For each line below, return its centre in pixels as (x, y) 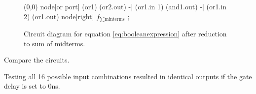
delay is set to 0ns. (32, 86)
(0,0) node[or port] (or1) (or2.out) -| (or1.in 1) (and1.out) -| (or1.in (125, 6)
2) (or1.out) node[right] (59, 16)
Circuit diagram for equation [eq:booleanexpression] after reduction (125, 34)
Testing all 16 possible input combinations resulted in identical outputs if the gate (128, 76)
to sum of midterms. (55, 43)
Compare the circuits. (37, 60)
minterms (115, 19)
